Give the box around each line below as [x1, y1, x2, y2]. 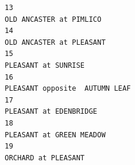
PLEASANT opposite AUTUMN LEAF [5, 84, 131, 93]
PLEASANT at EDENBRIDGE [5, 107, 97, 116]
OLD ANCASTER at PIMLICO [5, 15, 102, 24]
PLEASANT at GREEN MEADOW [5, 130, 106, 139]
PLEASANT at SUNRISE [5, 61, 85, 70]
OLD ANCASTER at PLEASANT [5, 38, 106, 47]
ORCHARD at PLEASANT [5, 153, 85, 162]
